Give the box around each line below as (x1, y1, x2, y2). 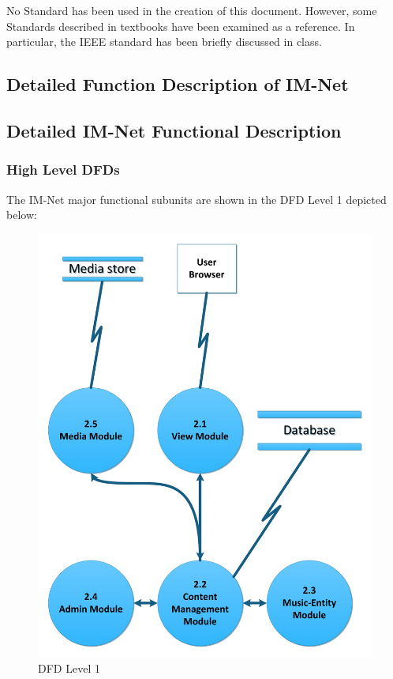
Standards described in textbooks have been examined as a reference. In (6, 17, 355, 34)
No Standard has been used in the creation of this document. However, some (6, 2, 377, 18)
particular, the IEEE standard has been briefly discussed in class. (6, 33, 322, 50)
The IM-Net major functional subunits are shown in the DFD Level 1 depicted (6, 190, 387, 207)
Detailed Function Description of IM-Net (6, 72, 349, 96)
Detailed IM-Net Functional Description (6, 118, 342, 142)
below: (6, 206, 37, 223)
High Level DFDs (6, 160, 120, 179)
